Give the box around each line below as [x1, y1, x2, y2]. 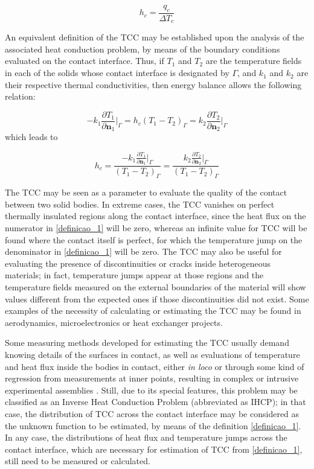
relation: [5, 90, 36, 103]
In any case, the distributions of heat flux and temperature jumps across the [5, 431, 287, 444]
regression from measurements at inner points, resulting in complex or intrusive [5, 372, 299, 384]
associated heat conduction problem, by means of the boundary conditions [5, 42, 280, 55]
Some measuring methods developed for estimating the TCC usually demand [5, 336, 289, 349]
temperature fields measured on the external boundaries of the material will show [5, 280, 306, 293]
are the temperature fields [205, 54, 302, 67]
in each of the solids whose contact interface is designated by [5, 66, 229, 79]
